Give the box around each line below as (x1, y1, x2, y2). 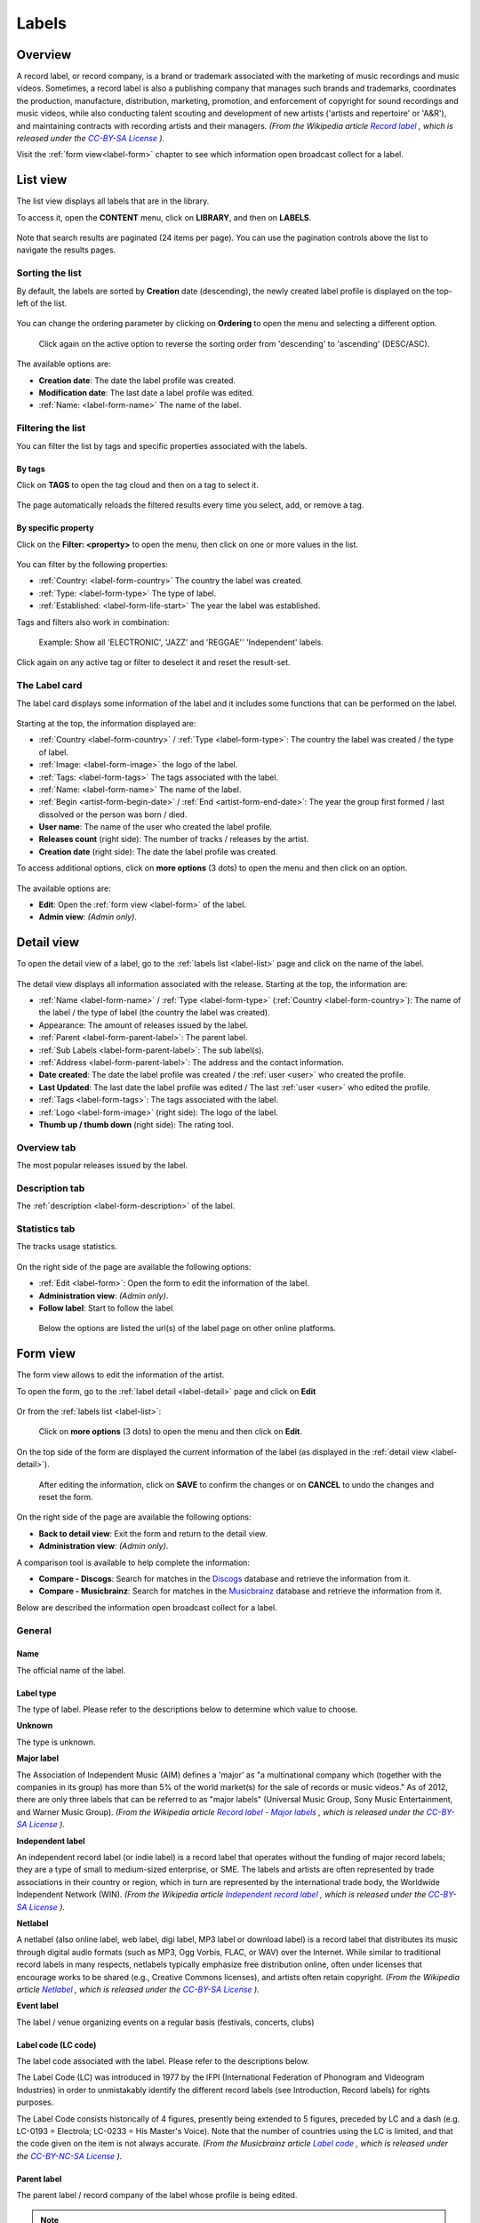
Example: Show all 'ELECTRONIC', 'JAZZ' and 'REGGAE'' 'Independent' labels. (38, 637, 324, 648)
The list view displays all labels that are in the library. (16, 196, 210, 206)
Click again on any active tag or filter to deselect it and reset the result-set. (16, 657, 291, 668)
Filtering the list (16, 422, 86, 435)
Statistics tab (16, 1223, 76, 1235)
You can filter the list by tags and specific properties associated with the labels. (16, 440, 308, 451)
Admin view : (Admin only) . (38, 911, 138, 922)
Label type (16, 1688, 57, 1698)
